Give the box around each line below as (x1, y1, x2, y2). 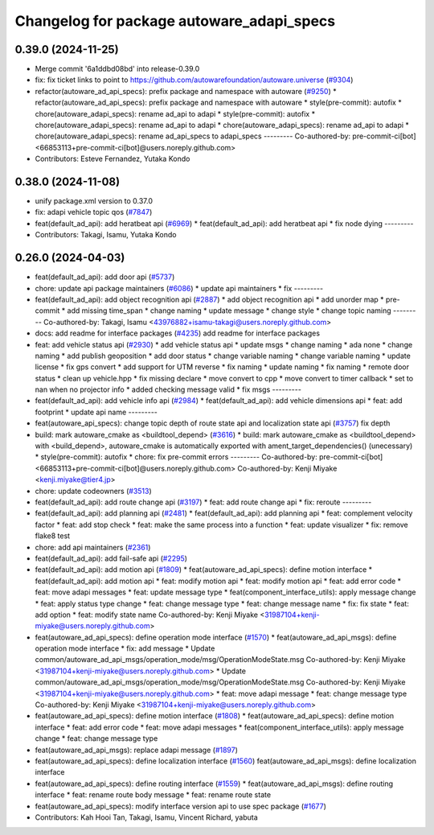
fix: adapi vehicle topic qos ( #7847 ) (35, 208, 153, 217)
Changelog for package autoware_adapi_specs (14, 12, 336, 30)
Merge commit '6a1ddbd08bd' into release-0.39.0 (35, 64, 200, 74)
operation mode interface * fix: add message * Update (35, 644, 215, 653)
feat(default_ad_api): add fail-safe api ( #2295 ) (35, 553, 188, 563)
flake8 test (35, 531, 71, 541)
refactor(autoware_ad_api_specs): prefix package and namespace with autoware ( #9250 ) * (35, 86, 337, 96)
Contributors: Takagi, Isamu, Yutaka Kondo (35, 230, 177, 240)
